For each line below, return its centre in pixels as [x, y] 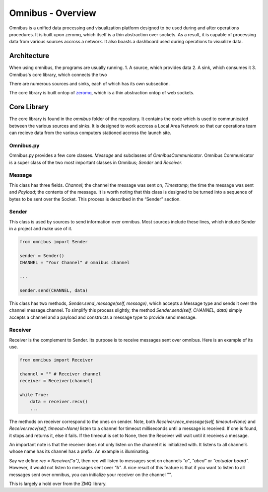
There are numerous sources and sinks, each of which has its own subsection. [90, 84]
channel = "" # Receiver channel [60, 374]
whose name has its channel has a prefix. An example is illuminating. [79, 451]
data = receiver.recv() [59, 402]
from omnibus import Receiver [56, 360]
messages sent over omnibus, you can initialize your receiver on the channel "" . [91, 475]
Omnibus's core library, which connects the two [58, 74]
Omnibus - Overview [53, 13]
